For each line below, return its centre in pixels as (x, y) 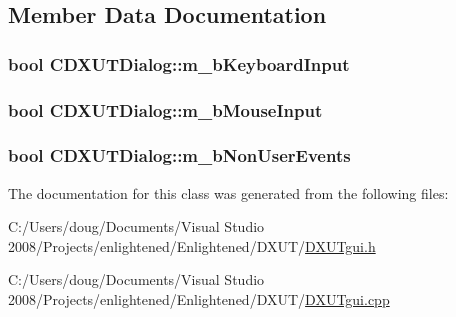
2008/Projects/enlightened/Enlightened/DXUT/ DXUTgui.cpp (199, 299)
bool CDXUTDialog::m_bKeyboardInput (179, 63)
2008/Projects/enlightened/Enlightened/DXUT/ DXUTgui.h (192, 245)
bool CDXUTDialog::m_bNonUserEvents (179, 155)
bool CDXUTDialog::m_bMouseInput (165, 109)
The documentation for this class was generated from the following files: (228, 192)
